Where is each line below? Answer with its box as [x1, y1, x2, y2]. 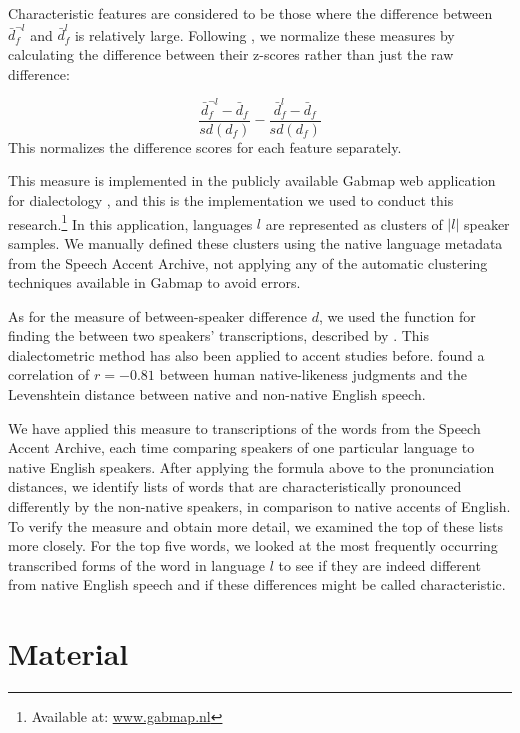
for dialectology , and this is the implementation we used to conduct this [8, 190, 454, 211]
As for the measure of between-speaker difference [8, 305, 307, 326]
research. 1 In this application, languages [8, 210, 253, 234]
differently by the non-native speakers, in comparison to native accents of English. [8, 496, 511, 517]
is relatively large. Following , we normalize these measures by [74, 24, 455, 45]
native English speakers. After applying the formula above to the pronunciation [8, 456, 495, 477]
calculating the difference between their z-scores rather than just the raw [8, 43, 454, 64]
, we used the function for [318, 305, 476, 326]
